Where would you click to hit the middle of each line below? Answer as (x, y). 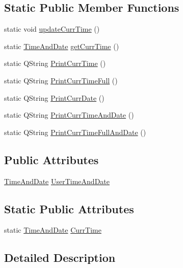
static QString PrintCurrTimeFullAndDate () (75, 132)
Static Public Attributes (69, 208)
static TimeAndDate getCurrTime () (62, 46)
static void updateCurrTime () (52, 29)
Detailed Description (60, 258)
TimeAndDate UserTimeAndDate (57, 181)
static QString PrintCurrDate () (54, 97)
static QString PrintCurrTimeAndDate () (69, 115)
